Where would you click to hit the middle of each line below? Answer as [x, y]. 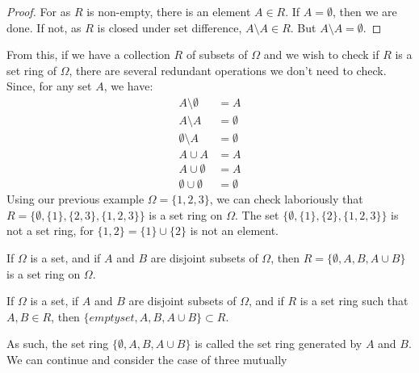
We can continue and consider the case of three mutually [147, 359]
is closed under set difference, [170, 27]
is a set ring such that [354, 301]
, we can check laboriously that [286, 199]
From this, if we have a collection [88, 54]
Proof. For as [39, 11]
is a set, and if [65, 257]
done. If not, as [44, 27]
